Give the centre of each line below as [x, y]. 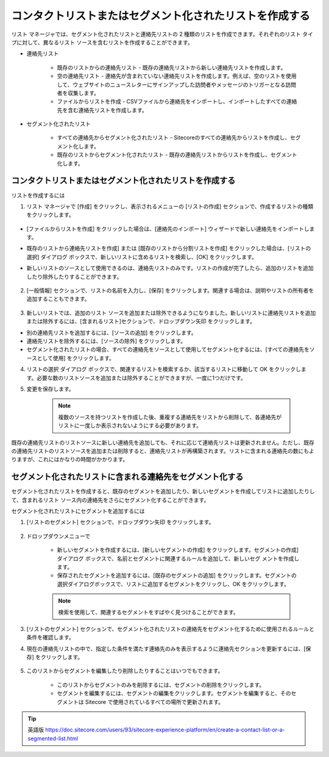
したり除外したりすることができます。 [74, 276]
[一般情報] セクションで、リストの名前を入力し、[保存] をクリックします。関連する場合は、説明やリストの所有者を [170, 291]
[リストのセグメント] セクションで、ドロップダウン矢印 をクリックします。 [120, 522]
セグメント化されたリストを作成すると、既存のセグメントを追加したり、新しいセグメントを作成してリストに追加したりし [163, 491]
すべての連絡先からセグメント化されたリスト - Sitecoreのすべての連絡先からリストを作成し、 [174, 138]
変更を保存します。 [50, 389]
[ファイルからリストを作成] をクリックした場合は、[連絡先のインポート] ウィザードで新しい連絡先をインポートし [168, 229]
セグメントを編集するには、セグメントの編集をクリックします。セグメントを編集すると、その [174, 693]
